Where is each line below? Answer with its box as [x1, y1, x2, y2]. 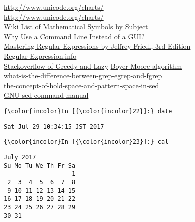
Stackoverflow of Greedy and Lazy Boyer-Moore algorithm [4, 60, 182, 71]
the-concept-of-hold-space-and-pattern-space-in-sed [4, 80, 159, 90]
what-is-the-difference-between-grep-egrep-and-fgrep [4, 70, 162, 81]
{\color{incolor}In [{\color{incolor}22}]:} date [4, 107, 172, 115]
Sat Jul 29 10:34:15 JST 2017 [4, 123, 104, 130]
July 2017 [4, 153, 36, 161]
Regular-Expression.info [4, 50, 77, 61]
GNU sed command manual [4, 90, 89, 100]
